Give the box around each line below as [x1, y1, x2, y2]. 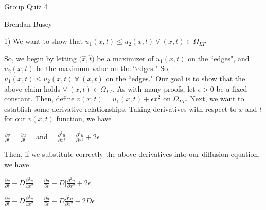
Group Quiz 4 [4, 1, 48, 11]
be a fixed [216, 83, 247, 94]
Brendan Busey [4, 18, 52, 29]
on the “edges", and [188, 52, 250, 63]
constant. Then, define [4, 93, 75, 104]
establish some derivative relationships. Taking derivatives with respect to [4, 103, 237, 114]
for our [4, 113, 26, 124]
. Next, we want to [185, 93, 244, 104]
